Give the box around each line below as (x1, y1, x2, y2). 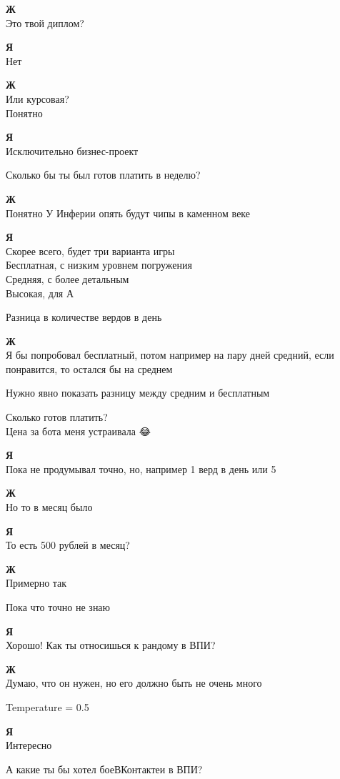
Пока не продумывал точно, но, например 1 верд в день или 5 (6, 461, 276, 476)
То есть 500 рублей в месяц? (6, 537, 130, 552)
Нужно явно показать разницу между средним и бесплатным (6, 385, 270, 400)
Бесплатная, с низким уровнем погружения (6, 257, 192, 272)
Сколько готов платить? (6, 410, 108, 425)
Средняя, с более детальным (6, 271, 129, 286)
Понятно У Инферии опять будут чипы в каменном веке (6, 205, 251, 220)
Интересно (6, 738, 52, 753)
